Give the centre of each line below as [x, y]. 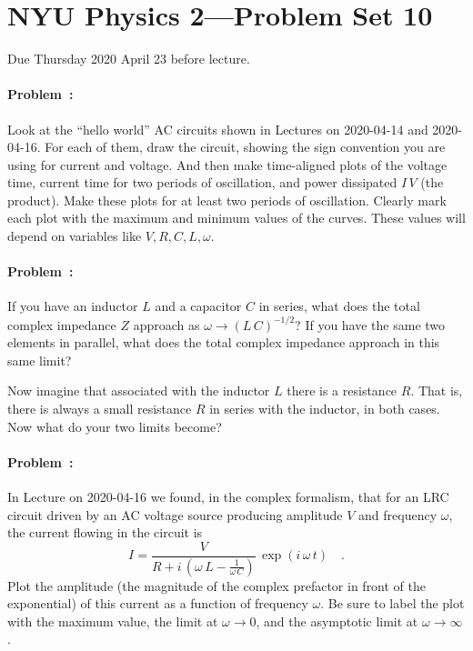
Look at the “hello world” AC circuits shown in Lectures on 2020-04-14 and [218, 129]
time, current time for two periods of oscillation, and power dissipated [202, 182]
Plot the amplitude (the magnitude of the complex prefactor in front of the [217, 585]
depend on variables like [75, 236]
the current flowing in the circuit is [105, 532]
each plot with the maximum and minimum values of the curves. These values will [236, 218]
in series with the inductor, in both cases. [325, 408]
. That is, [437, 391]
